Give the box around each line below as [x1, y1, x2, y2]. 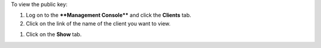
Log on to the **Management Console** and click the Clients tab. [26, 12, 191, 19]
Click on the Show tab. [26, 31, 82, 38]
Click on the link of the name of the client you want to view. [26, 20, 171, 27]
